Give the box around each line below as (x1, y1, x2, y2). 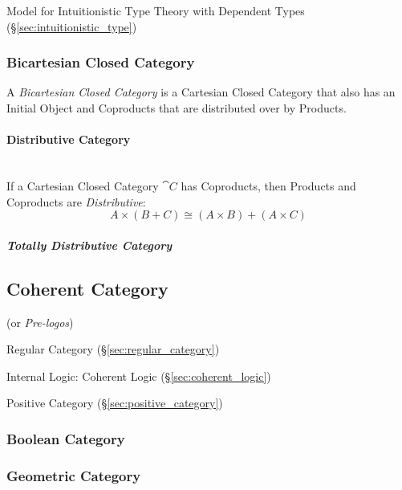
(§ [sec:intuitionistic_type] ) (6, 18, 137, 35)
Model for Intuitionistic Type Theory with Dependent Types (6, 2, 305, 18)
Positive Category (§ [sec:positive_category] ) (6, 394, 223, 411)
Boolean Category (6, 428, 125, 448)
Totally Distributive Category (6, 236, 173, 253)
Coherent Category (6, 276, 169, 300)
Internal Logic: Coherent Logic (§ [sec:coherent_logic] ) (6, 367, 271, 384)
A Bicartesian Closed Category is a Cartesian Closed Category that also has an (6, 84, 396, 100)
